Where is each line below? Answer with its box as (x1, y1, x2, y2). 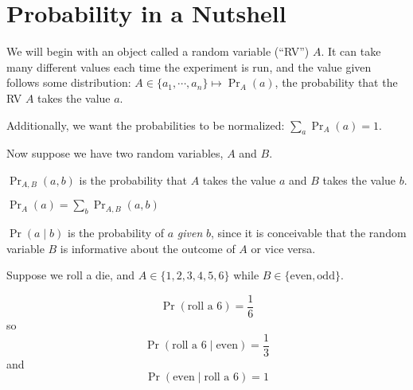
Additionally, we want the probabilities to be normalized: (6, 116, 285, 133)
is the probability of (67, 224, 165, 241)
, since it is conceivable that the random (211, 224, 407, 241)
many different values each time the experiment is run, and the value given (6, 58, 372, 75)
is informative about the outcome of (60, 240, 236, 256)
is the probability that (79, 171, 188, 188)
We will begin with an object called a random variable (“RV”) (6, 43, 310, 60)
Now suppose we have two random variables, (6, 145, 224, 162)
